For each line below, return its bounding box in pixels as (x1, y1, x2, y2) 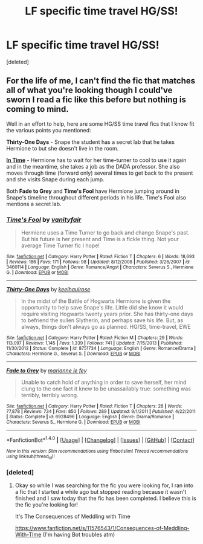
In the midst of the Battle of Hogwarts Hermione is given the (21, 297, 171, 305)
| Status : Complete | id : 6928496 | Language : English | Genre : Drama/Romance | (6, 414, 174, 420)
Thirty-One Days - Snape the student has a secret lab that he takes (6, 138, 175, 146)
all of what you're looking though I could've (6, 85, 173, 96)
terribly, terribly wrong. (21, 392, 79, 399)
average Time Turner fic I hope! (21, 242, 100, 249)
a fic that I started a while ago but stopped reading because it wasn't (14, 488, 187, 496)
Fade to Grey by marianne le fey (6, 367, 87, 374)
